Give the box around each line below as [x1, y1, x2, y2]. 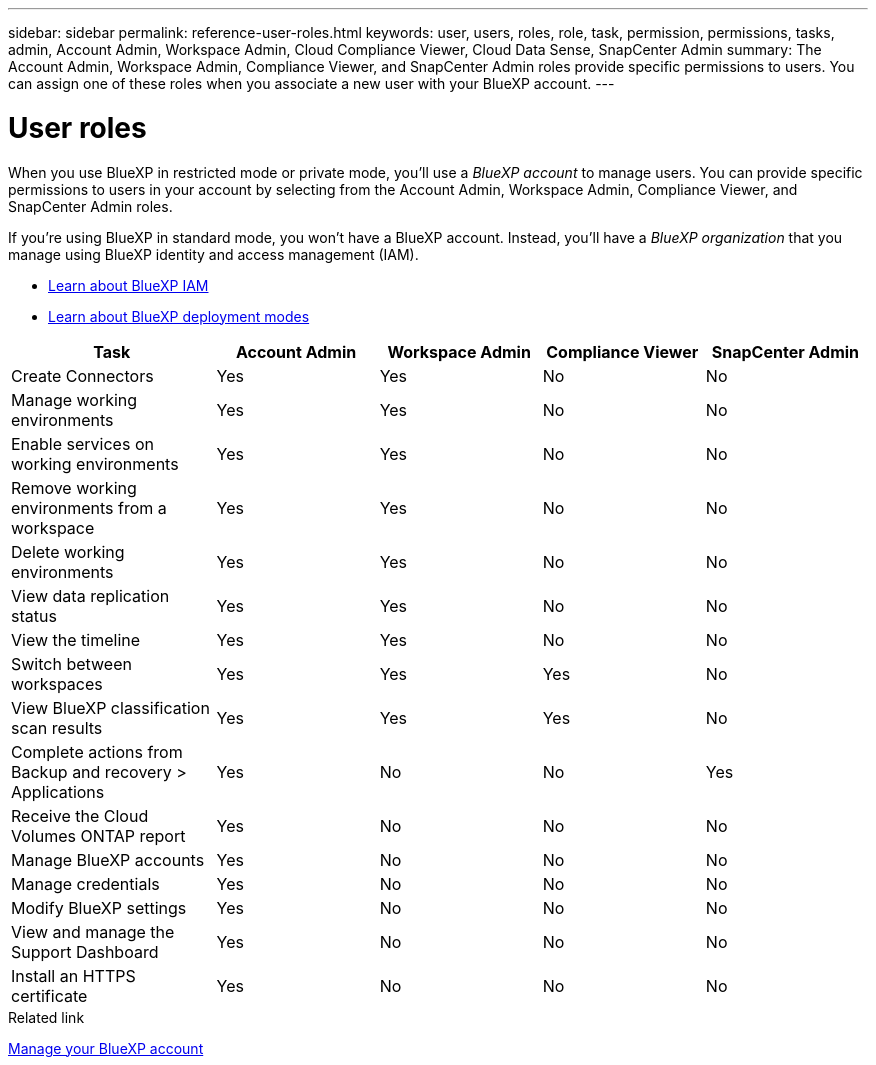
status [11, 605, 57, 626]
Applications [11, 781, 105, 802]
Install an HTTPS [11, 965, 136, 986]
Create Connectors [11, 365, 154, 386]
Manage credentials [11, 873, 160, 894]
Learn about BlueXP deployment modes [48, 307, 310, 325]
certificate [11, 985, 88, 1006]
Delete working [11, 541, 125, 562]
